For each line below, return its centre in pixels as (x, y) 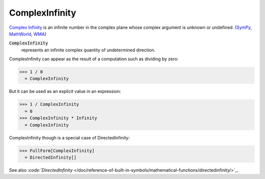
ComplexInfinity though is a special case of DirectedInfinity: (69, 137)
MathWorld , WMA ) (28, 34)
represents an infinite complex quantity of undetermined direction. (88, 50)
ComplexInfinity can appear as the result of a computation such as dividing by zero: (94, 59)
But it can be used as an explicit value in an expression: (65, 91)
